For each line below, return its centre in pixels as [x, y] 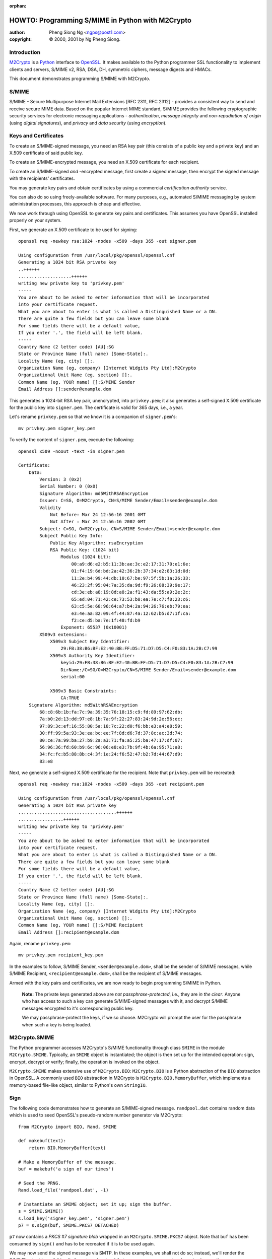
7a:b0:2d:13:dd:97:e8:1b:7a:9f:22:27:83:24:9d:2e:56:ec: [111, 719]
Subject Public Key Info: [71, 536]
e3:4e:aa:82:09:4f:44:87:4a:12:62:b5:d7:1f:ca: [131, 613]
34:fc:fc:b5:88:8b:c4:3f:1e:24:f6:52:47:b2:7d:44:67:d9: [111, 754]
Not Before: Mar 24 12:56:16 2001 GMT [98, 515]
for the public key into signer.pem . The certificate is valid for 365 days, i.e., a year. [96, 407]
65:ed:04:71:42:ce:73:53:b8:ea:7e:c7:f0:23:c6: [131, 599]
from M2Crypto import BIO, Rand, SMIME [67, 1127]
